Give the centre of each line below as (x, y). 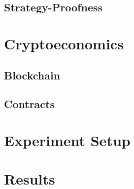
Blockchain (32, 75)
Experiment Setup (67, 140)
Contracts (30, 104)
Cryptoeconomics (64, 43)
